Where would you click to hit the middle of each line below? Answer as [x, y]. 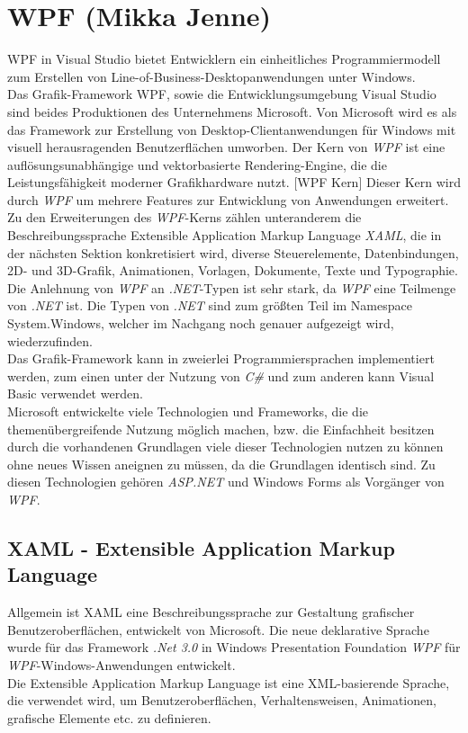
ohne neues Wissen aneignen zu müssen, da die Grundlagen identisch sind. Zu [221, 464]
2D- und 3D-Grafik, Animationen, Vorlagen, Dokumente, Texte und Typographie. [233, 270]
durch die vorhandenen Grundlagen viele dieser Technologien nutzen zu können [225, 447]
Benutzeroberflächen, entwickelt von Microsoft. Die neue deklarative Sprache [218, 629]
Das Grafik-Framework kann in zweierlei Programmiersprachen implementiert [221, 358]
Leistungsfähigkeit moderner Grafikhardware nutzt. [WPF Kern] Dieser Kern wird [234, 182]
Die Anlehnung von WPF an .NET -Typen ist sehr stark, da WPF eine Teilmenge [232, 287]
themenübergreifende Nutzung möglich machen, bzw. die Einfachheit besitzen [221, 429]
